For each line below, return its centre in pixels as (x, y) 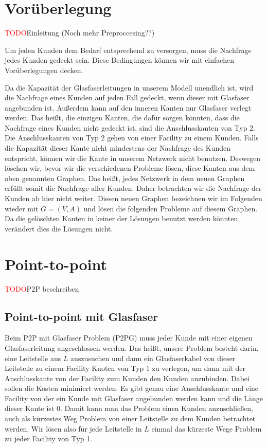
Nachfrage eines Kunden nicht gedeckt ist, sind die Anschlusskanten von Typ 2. (130, 127)
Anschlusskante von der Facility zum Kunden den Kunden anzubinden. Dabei (127, 378)
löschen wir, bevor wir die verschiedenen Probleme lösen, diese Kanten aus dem (130, 168)
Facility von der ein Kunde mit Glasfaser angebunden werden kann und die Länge (134, 398)
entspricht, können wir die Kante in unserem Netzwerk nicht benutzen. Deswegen (133, 158)
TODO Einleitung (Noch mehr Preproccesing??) (80, 33)
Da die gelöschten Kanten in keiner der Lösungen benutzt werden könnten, (122, 218)
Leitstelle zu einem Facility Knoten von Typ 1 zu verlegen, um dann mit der (125, 368)
